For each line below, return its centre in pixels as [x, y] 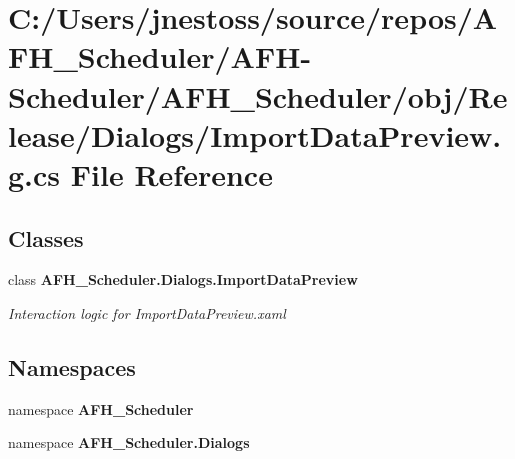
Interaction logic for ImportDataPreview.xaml [147, 312]
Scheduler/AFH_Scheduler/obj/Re [258, 95]
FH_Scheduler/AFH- [160, 56]
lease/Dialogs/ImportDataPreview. [255, 134]
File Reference [171, 173]
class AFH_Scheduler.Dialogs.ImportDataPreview [183, 279]
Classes [46, 237]
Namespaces [72, 366]
